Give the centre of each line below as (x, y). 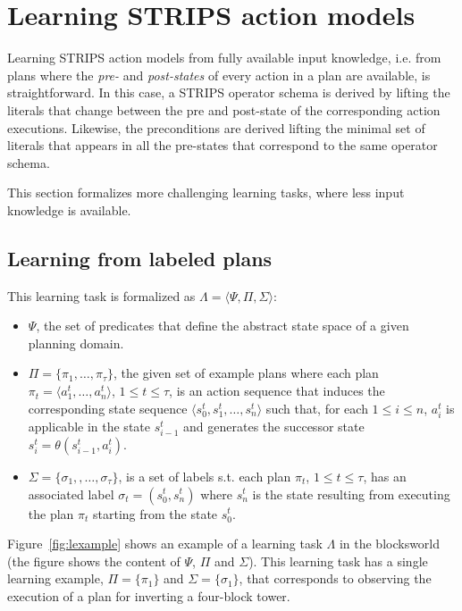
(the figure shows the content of (94, 561)
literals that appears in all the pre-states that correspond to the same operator (223, 145)
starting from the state (155, 513)
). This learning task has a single (338, 561)
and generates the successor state (274, 426)
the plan (51, 513)
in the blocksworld (390, 544)
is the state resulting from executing (351, 494)
